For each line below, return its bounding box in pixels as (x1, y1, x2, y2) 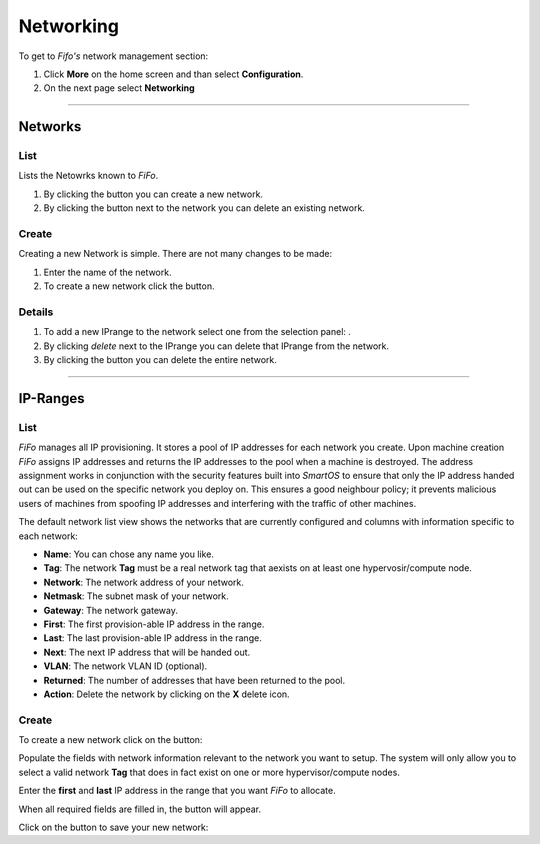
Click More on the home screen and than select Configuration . (43, 68, 304, 80)
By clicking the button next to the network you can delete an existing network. (43, 202, 365, 214)
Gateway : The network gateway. (43, 604, 179, 616)
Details (18, 305, 54, 319)
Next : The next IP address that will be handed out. (43, 646, 251, 658)
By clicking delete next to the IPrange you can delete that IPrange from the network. (43, 340, 390, 352)
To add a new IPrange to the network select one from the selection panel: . (43, 326, 352, 338)
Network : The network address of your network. (43, 576, 245, 588)
